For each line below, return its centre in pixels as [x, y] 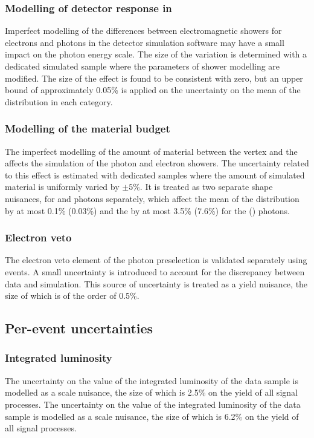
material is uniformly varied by [62, 187]
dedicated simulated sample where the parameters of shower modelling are [143, 66]
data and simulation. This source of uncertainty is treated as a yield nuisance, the [156, 283]
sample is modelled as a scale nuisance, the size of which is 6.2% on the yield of [152, 416]
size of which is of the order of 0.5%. [72, 296]
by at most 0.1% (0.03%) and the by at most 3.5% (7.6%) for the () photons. [147, 210]
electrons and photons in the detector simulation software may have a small [145, 42]
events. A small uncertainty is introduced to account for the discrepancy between [155, 271]
